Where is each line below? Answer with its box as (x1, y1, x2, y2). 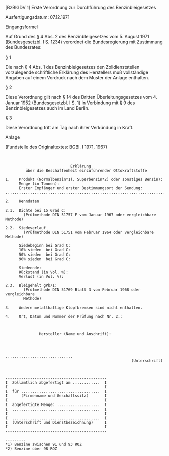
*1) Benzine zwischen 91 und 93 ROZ (5, 442, 82, 447)
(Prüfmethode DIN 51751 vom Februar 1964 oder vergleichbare (23, 230, 154, 235)
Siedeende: (18, 265, 42, 270)
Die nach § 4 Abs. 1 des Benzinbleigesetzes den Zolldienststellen (5, 64, 140, 70)
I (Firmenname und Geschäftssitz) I (5, 393, 107, 398)
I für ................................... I (5, 389, 107, 394)
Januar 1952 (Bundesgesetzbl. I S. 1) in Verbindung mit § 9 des (5, 99, 135, 106)
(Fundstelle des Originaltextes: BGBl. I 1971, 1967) (5, 144, 107, 150)
